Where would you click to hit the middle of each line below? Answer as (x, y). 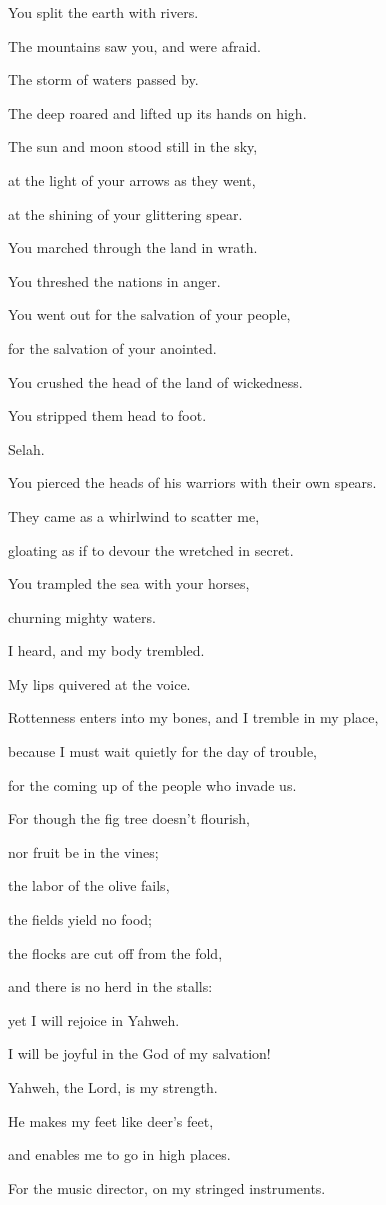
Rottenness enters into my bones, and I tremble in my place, (193, 717)
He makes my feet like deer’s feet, (111, 1120)
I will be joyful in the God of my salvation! (139, 1053)
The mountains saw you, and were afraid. (135, 45)
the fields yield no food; (80, 919)
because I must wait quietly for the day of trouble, (163, 751)
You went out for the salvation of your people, (149, 314)
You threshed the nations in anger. (114, 280)
